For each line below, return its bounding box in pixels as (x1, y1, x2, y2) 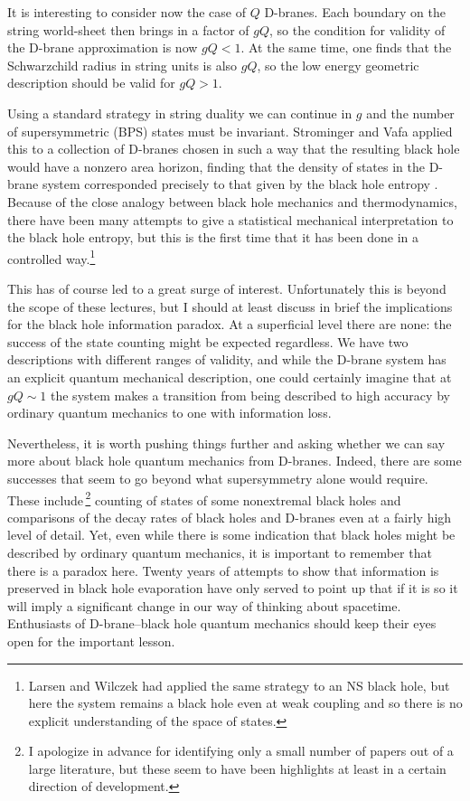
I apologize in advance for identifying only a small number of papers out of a (28, 741, 454, 760)
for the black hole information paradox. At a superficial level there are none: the (7, 315, 452, 334)
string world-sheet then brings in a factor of (7, 20, 249, 39)
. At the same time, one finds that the (240, 38, 452, 57)
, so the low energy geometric (257, 55, 419, 74)
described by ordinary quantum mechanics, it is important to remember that (7, 542, 432, 561)
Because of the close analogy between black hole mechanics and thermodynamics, (7, 192, 457, 211)
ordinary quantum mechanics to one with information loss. (7, 403, 332, 422)
